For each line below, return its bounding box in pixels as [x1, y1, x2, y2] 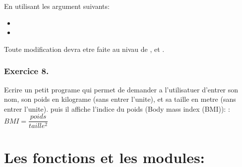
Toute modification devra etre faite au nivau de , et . [4, 43, 165, 54]
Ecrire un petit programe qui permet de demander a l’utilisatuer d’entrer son [4, 84, 239, 94]
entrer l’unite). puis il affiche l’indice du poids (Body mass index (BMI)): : [4, 103, 230, 114]
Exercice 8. [4, 65, 49, 77]
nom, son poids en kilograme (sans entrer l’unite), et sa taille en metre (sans [4, 94, 236, 104]
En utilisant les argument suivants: [4, 1, 110, 11]
